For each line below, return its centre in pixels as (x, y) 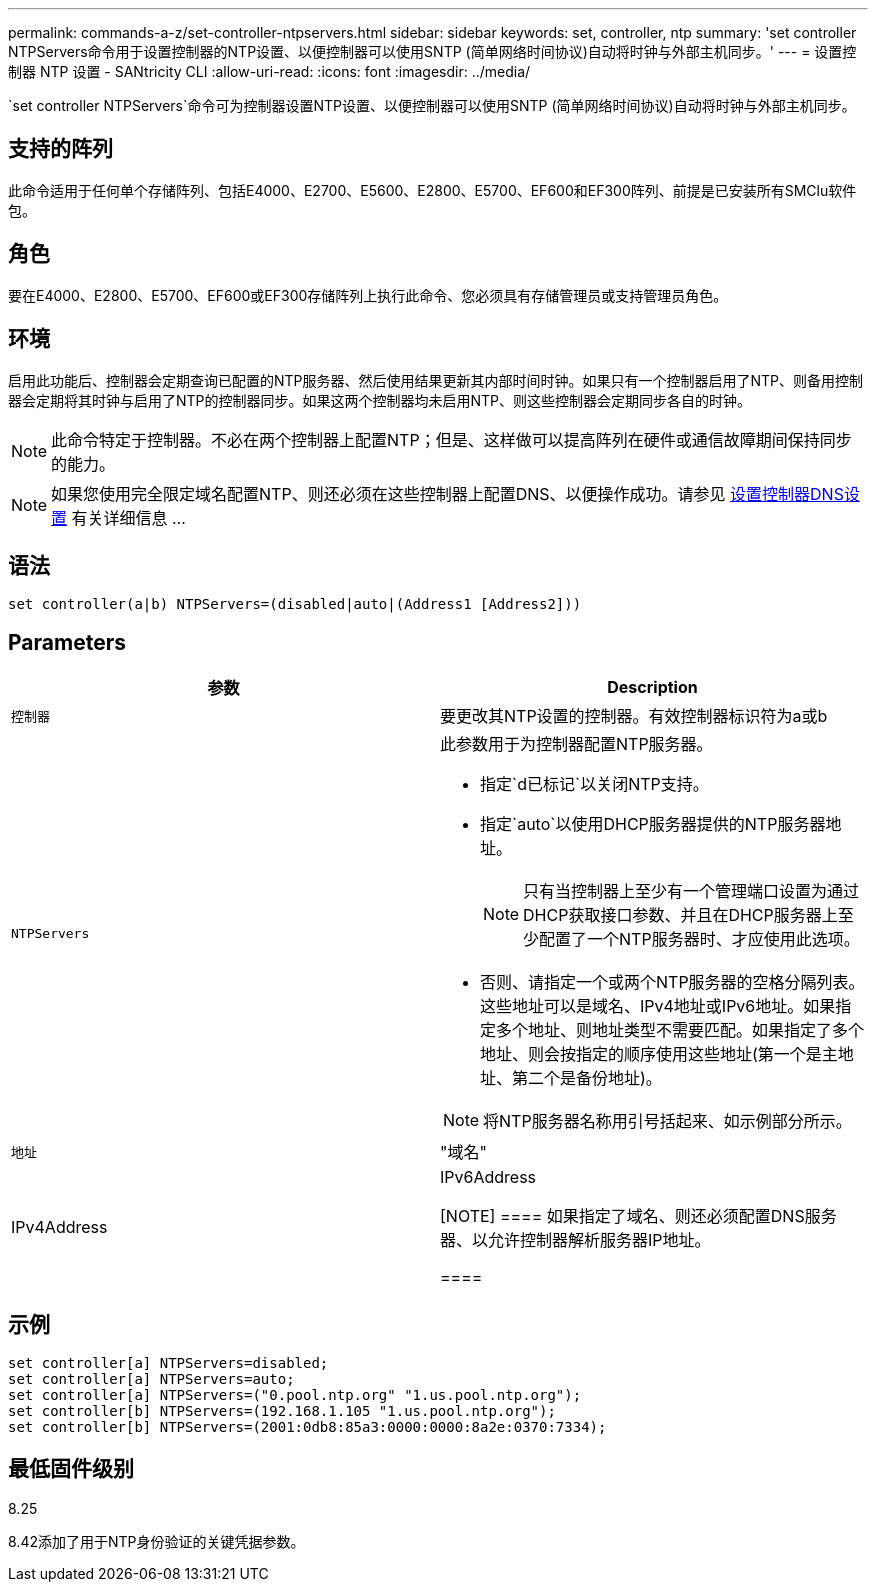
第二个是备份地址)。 (587, 1078)
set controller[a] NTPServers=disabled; (168, 1363)
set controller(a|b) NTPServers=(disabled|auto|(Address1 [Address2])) (295, 604)
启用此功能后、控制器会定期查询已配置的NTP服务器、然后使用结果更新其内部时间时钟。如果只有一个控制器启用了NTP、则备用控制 (436, 380)
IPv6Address (488, 1177)
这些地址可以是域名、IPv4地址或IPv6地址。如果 (658, 1006)
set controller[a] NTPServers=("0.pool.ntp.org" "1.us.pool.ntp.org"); (295, 1395)
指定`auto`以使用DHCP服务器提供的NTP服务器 (653, 824)
